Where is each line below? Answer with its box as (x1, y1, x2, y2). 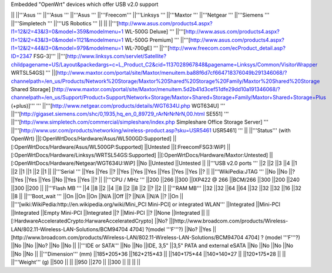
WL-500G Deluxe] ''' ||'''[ (125, 28, 186, 35)
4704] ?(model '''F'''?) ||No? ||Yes (129, 225, 212, 232)
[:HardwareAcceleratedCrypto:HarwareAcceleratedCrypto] (11, 218, 154, 225)
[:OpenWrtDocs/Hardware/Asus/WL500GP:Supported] (11, 143, 143, 150)
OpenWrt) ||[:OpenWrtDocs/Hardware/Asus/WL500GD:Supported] (11, 135, 172, 142)
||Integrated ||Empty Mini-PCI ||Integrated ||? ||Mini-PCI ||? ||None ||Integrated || (11, 209, 205, 216)
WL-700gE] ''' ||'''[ (124, 44, 170, 51)
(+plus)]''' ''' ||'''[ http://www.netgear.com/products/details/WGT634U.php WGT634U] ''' (11, 102, 226, 109)
